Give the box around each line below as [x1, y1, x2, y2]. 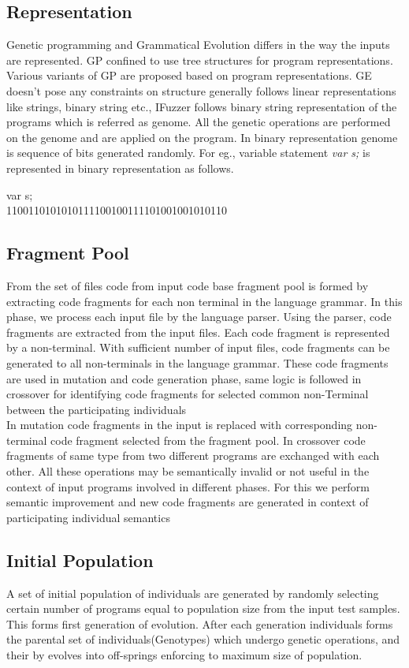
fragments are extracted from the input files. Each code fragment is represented [6, 323, 390, 340]
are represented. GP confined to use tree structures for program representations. [6, 51, 393, 68]
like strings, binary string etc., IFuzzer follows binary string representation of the [6, 98, 397, 114]
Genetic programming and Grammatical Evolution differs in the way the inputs [6, 36, 390, 53]
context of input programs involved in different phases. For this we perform [6, 478, 370, 494]
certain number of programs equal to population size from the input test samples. [6, 600, 400, 617]
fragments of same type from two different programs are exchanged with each [6, 447, 380, 464]
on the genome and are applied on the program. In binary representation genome [6, 129, 398, 145]
